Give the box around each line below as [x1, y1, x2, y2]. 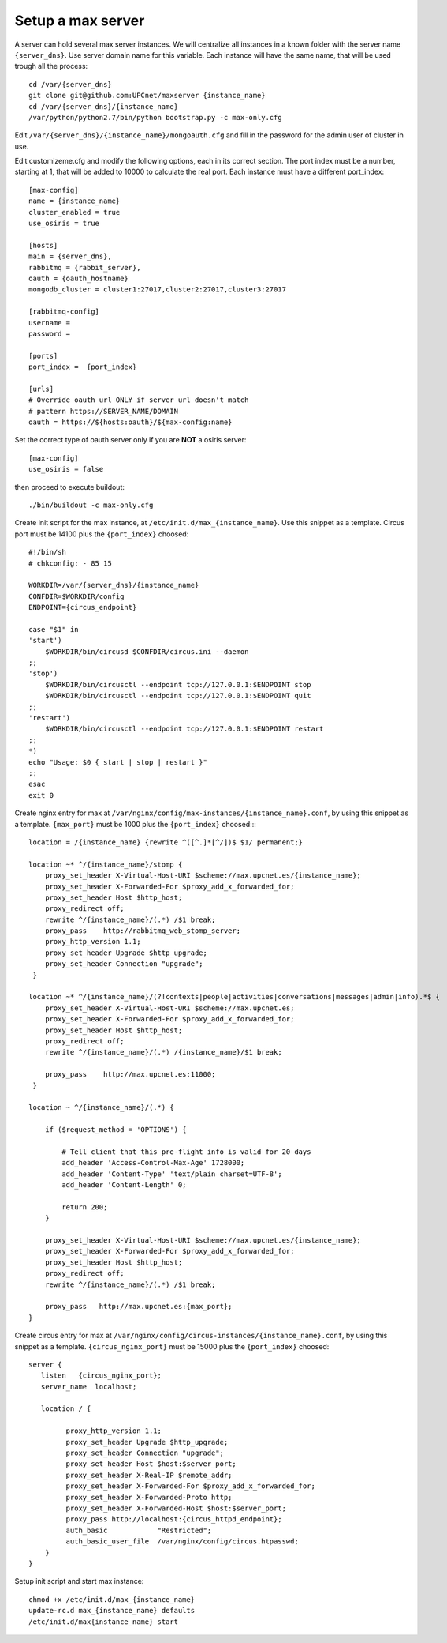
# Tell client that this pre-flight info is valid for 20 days [61, 1147, 311, 1156]
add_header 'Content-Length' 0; [61, 1181, 187, 1190]
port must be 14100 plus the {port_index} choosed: [14, 529, 189, 539]
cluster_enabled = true [28, 208, 121, 216]
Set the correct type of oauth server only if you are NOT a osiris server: [14, 435, 247, 445]
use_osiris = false [28, 464, 104, 474]
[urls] [28, 384, 54, 393]
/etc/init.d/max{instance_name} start [28, 1617, 179, 1626]
